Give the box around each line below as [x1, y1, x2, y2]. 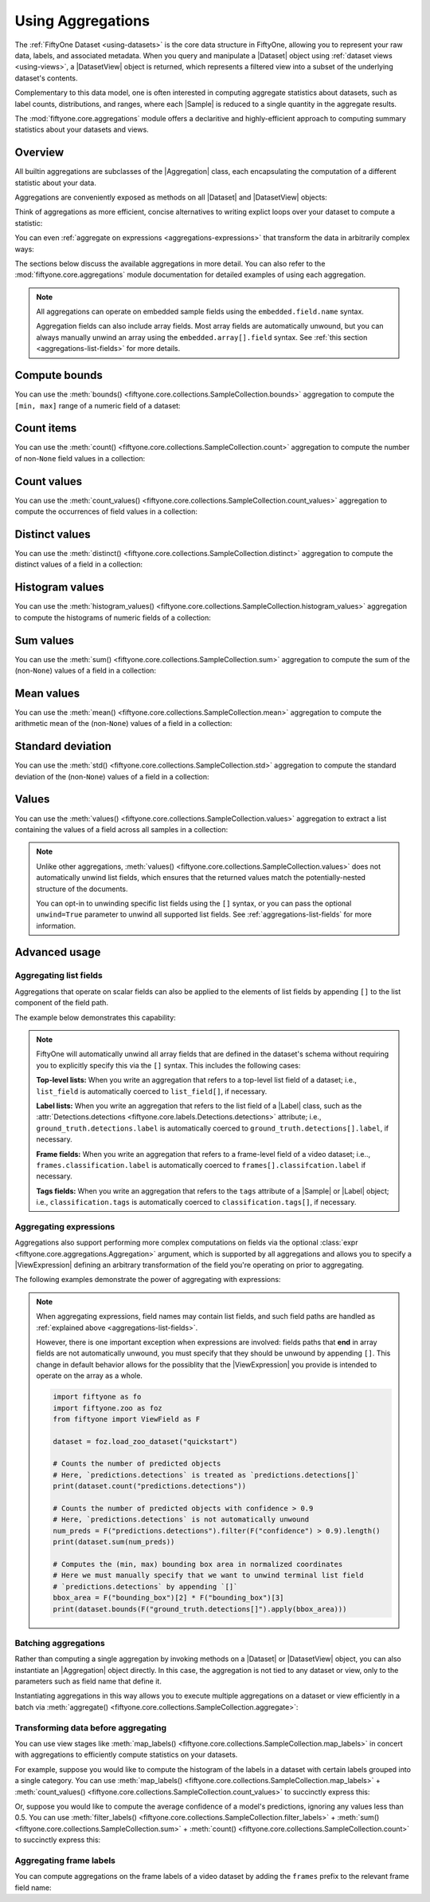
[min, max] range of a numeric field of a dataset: [14, 401, 181, 410]
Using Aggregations [14, 12, 150, 30]
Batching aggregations [14, 1637, 105, 1648]
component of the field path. [14, 998, 109, 1008]
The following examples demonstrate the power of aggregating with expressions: [14, 1275, 281, 1284]
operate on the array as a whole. [36, 1371, 143, 1380]
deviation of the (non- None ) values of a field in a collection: [14, 771, 210, 781]
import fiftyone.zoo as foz [53, 1403, 162, 1412]
